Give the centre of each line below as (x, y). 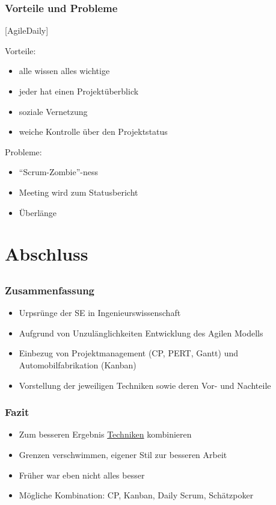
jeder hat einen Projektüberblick (79, 91)
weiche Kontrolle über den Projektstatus (93, 132)
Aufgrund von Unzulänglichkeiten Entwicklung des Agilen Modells (141, 333)
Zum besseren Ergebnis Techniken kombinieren (105, 434)
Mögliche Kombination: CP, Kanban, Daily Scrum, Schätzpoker (136, 495)
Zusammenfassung (50, 290)
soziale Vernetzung (53, 111)
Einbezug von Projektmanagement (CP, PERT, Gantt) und (128, 353)
